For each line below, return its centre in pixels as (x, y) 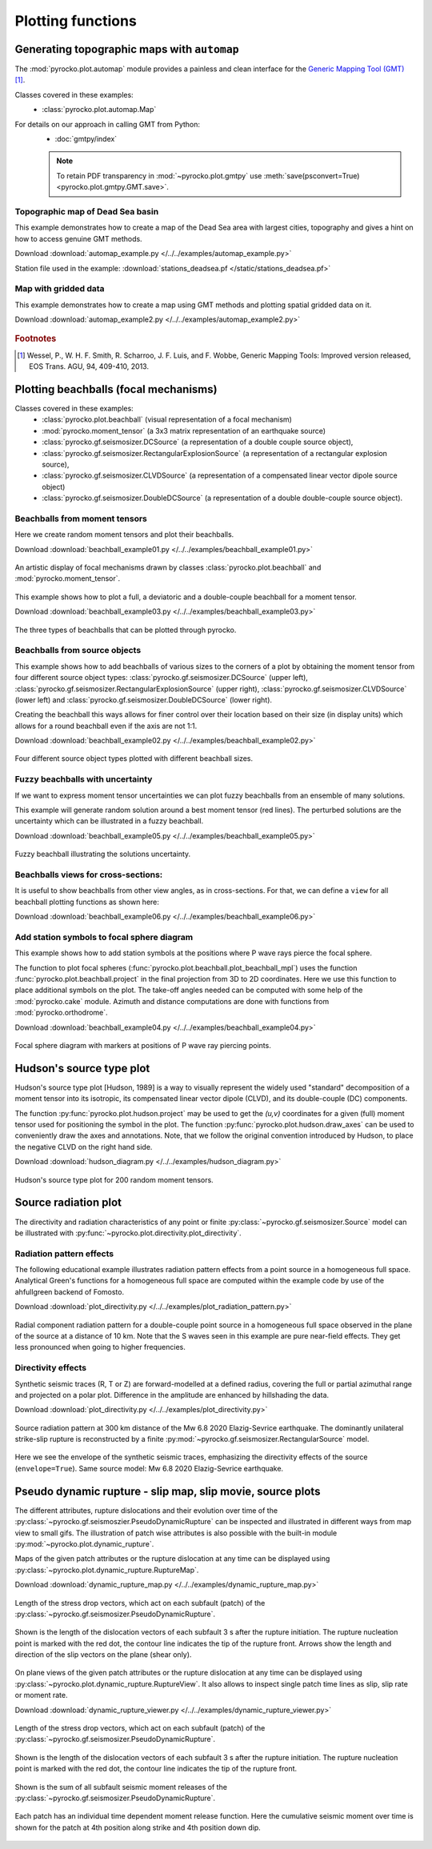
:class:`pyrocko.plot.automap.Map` (99, 110)
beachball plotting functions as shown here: (87, 902)
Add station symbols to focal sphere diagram (104, 937)
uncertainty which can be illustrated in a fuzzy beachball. (109, 821)
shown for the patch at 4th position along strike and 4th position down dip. (138, 1827)
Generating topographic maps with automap (127, 49)
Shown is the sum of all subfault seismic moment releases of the (121, 1787)
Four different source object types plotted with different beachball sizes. (134, 758)
